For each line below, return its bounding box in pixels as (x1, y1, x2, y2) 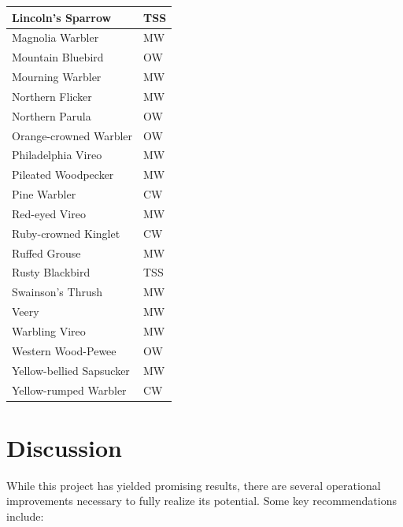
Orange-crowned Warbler (12, 127, 133, 143)
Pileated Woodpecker (12, 166, 114, 183)
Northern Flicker (12, 87, 92, 104)
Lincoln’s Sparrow (12, 9, 112, 25)
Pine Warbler (12, 186, 76, 202)
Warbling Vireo (12, 323, 86, 339)
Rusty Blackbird (12, 264, 91, 280)
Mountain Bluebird (12, 49, 104, 65)
